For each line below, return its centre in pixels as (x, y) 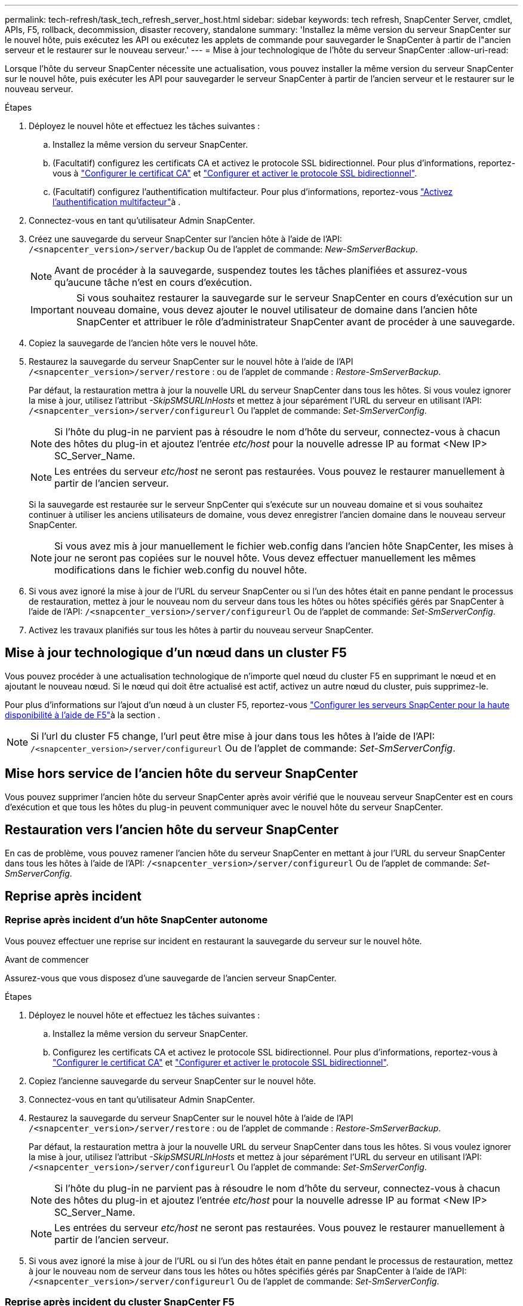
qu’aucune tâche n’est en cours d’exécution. (153, 282)
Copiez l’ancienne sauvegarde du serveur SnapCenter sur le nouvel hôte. (173, 1081)
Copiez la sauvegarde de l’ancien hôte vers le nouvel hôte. (144, 343)
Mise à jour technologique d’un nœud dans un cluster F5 (176, 653)
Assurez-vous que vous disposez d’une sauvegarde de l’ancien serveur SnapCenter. (171, 978)
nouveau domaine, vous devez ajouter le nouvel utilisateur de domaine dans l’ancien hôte (277, 310)
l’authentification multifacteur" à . (117, 202)
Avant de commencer (47, 959)
